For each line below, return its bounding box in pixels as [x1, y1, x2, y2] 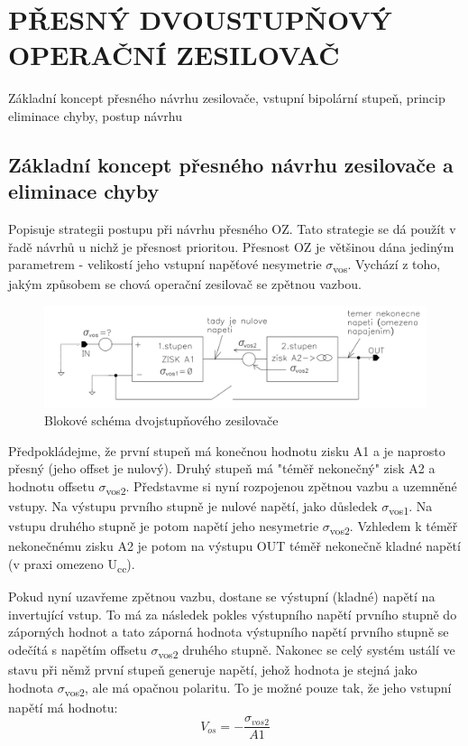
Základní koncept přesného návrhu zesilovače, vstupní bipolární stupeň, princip [8, 89, 445, 107]
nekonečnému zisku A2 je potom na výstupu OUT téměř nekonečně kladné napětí [8, 536, 461, 555]
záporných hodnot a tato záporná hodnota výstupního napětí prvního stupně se [8, 622, 449, 641]
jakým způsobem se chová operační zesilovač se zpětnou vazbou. [8, 275, 362, 294]
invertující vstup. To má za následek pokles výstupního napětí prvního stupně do [8, 604, 457, 623]
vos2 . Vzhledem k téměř [329, 517, 458, 538]
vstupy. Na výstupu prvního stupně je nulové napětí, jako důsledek [8, 497, 378, 516]
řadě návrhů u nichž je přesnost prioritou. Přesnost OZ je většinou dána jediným [8, 237, 454, 256]
